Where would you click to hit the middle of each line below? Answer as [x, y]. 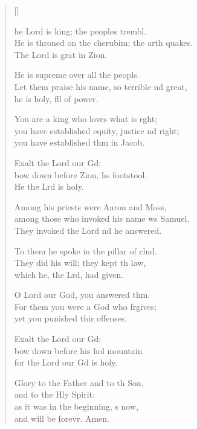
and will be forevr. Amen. [62, 418]
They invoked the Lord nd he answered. [88, 230]
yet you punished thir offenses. [71, 318]
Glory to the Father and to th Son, [79, 382]
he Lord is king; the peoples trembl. [80, 31]
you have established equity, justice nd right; [97, 130]
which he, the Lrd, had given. [69, 274]
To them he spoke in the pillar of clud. [86, 250]
